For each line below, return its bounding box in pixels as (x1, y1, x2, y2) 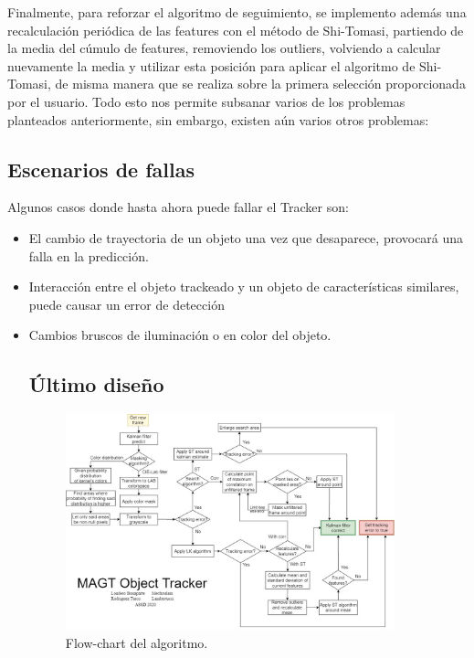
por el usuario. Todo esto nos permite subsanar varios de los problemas (7, 91, 406, 111)
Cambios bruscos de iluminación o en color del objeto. (28, 325, 332, 345)
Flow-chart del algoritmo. (65, 633, 208, 653)
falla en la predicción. (28, 246, 149, 265)
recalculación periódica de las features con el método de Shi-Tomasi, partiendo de (7, 20, 464, 39)
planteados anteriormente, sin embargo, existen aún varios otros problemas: (7, 110, 429, 129)
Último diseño (28, 370, 164, 398)
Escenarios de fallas (7, 154, 195, 183)
